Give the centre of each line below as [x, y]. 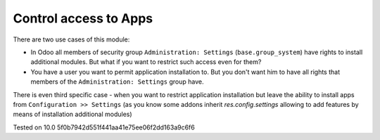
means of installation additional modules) [73, 114]
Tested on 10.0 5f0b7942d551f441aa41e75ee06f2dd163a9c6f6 [104, 127]
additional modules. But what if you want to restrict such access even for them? [146, 62]
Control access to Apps [83, 18]
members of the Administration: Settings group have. [117, 82]
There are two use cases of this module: [71, 39]
